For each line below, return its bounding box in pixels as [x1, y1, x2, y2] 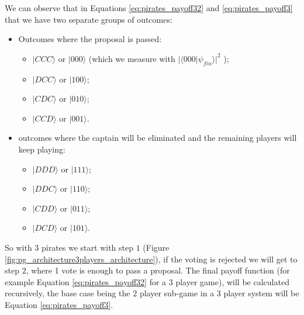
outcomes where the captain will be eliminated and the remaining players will [18, 131, 297, 144]
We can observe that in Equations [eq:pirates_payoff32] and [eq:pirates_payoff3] [5, 2, 293, 13]
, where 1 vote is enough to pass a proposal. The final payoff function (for [26, 264, 290, 276]
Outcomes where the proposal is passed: [18, 33, 162, 45]
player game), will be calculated [175, 275, 289, 288]
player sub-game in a [139, 287, 215, 299]
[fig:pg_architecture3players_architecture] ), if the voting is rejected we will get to [5, 252, 298, 265]
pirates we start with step [42, 241, 134, 253]
